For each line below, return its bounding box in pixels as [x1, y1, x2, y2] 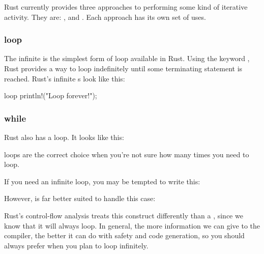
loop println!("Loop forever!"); [4, 90, 97, 101]
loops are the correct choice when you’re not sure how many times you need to [4, 149, 249, 159]
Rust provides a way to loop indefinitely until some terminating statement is [4, 63, 243, 73]
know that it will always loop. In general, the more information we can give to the [4, 220, 260, 231]
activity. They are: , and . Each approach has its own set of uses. [4, 11, 206, 22]
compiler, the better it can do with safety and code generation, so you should [4, 230, 245, 241]
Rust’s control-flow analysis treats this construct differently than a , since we [4, 210, 243, 220]
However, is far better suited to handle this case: [4, 193, 156, 204]
